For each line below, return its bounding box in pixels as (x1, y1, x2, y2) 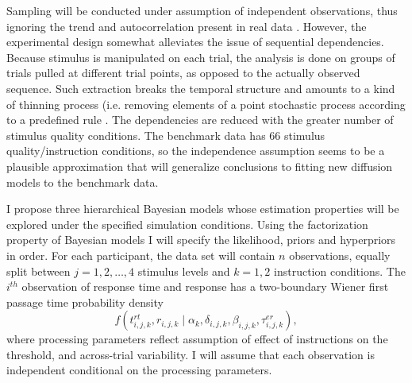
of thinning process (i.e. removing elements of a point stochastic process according (6, 95, 406, 112)
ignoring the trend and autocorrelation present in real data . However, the (6, 17, 367, 34)
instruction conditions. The (274, 262, 406, 279)
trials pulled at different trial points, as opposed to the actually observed (6, 64, 360, 81)
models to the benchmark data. (6, 173, 159, 190)
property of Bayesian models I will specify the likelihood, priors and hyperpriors (6, 231, 396, 248)
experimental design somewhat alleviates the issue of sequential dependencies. (6, 33, 384, 50)
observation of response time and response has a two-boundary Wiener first (21, 278, 389, 295)
